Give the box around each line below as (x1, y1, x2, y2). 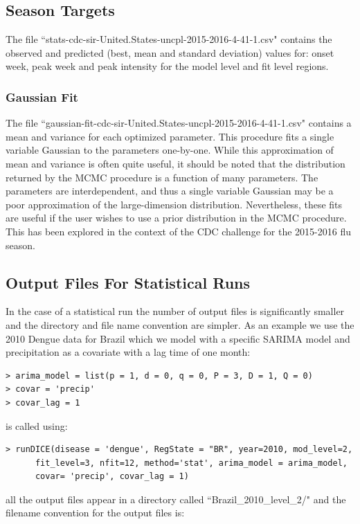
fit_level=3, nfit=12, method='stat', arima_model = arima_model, (35, 458, 348, 468)
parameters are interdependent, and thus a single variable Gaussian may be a (6, 183, 334, 198)
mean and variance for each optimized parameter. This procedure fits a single (6, 129, 334, 143)
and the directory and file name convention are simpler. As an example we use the (6, 317, 354, 332)
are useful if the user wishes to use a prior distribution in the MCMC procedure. (6, 210, 347, 225)
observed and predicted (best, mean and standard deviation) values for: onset (6, 45, 334, 60)
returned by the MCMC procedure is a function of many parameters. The (6, 170, 318, 184)
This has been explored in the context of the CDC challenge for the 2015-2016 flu (6, 224, 351, 238)
